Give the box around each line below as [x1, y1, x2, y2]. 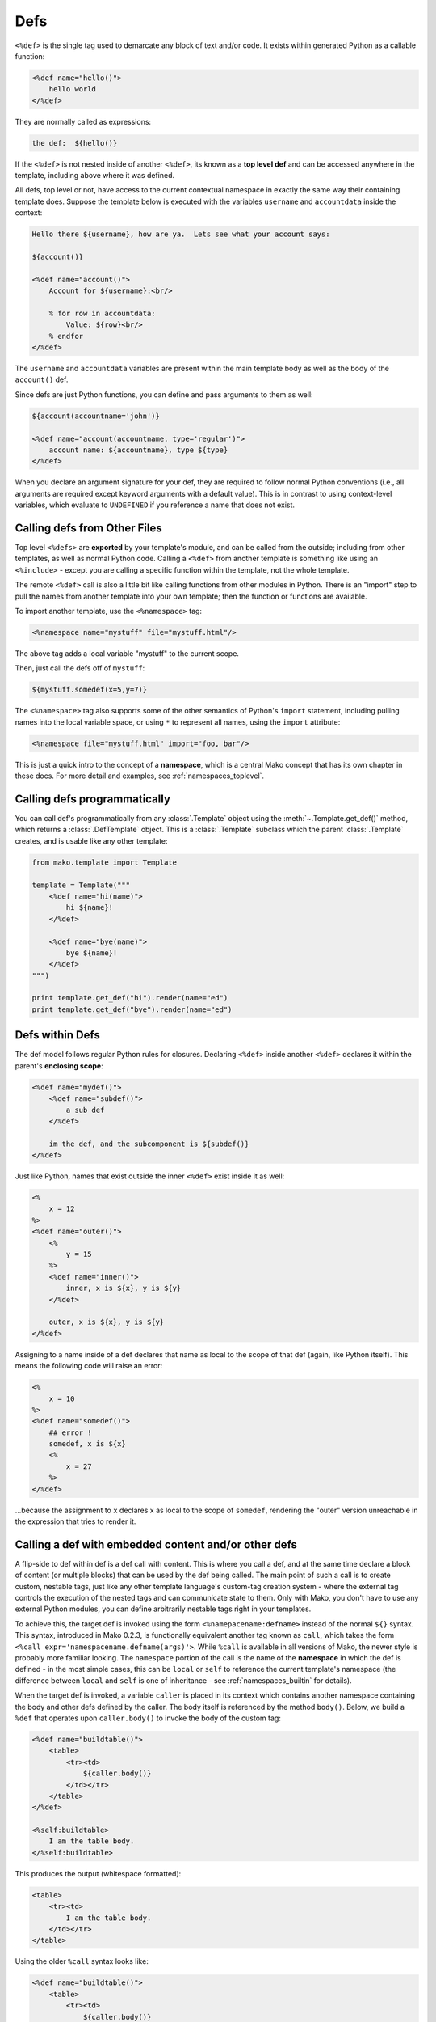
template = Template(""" [31, 880, 131, 890]
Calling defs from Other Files [15, 522, 162, 535]
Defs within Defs [15, 1028, 100, 1043]
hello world [48, 85, 97, 94]
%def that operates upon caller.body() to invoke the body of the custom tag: [15, 1713, 282, 1723]
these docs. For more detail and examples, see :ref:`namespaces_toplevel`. [15, 771, 265, 780]
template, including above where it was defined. [15, 171, 175, 180]
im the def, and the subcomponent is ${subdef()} [48, 1139, 249, 1148]
